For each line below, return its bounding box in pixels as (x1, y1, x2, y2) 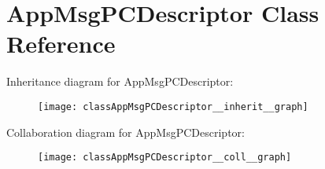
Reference (6, 28, 116, 60)
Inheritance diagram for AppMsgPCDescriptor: (6, 73, 234, 90)
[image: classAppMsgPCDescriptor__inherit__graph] (38, 101, 308, 112)
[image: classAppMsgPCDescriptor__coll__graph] (38, 152, 292, 163)
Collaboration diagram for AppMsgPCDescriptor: (6, 123, 245, 140)
